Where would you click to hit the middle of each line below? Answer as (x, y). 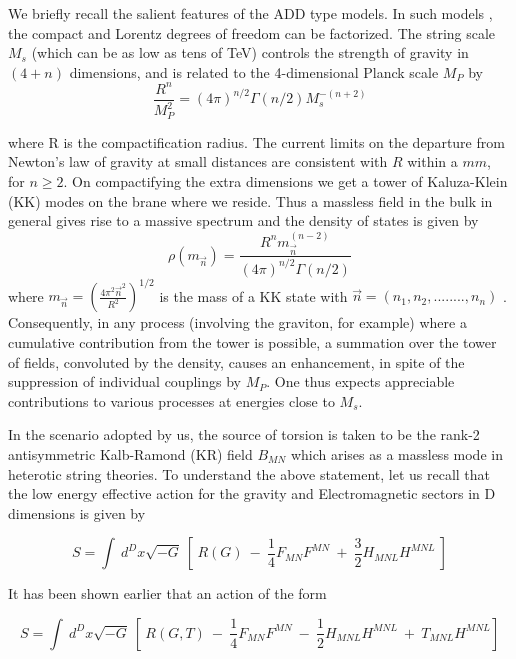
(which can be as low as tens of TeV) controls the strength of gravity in (250, 52)
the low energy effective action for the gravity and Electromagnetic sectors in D (252, 493)
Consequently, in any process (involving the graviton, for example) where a (237, 322)
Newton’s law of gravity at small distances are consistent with (198, 161)
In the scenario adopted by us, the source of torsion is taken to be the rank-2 (244, 434)
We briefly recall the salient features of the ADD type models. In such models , (250, 13)
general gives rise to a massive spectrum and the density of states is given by (243, 220)
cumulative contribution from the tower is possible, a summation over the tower (252, 341)
